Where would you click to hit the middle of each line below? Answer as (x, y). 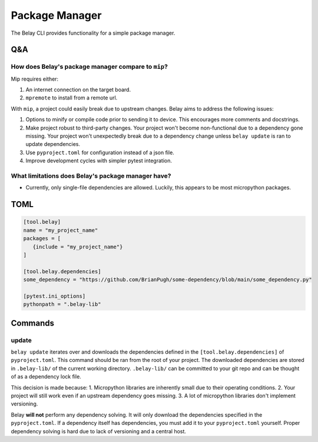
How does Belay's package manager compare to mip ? (89, 67)
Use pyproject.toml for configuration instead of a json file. (100, 152)
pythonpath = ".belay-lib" (62, 304)
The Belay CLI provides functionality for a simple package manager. (93, 33)
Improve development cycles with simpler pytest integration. (99, 161)
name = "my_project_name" (61, 230)
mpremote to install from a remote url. (72, 98)
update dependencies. (53, 144)
